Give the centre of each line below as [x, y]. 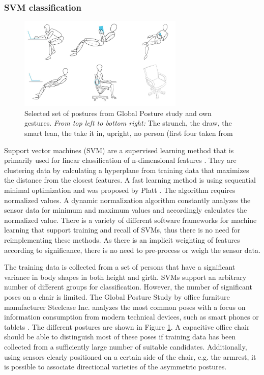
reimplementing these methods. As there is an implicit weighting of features [122, 240]
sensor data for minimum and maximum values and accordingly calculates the [126, 210]
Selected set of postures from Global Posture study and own [118, 113]
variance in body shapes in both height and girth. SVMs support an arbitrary [125, 277]
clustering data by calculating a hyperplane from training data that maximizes [127, 170]
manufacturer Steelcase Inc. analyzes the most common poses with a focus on [125, 307]
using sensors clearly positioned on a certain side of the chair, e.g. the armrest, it [130, 356]
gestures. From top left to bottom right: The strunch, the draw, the [128, 123]
